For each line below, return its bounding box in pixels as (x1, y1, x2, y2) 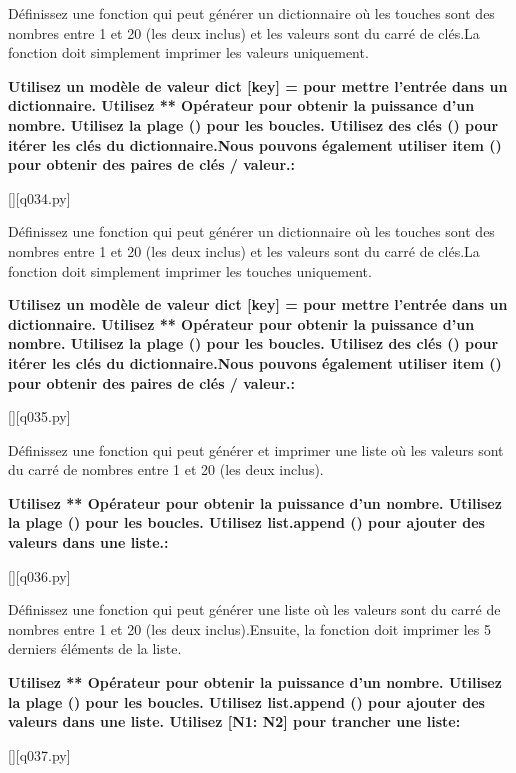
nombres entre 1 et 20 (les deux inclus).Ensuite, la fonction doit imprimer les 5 (8, 618, 491, 639)
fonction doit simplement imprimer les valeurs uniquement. (8, 42, 369, 63)
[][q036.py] (8, 565, 71, 586)
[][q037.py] (8, 744, 71, 765)
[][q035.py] (8, 406, 71, 427)
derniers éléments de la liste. (8, 638, 182, 659)
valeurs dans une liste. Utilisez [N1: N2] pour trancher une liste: (8, 711, 461, 732)
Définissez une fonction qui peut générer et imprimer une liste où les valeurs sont (8, 439, 504, 460)
